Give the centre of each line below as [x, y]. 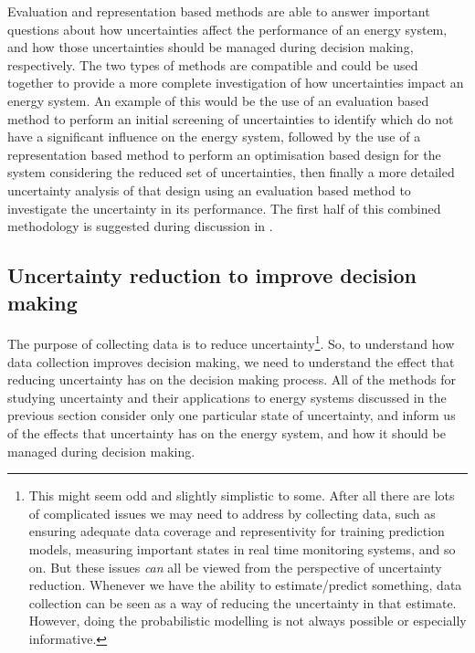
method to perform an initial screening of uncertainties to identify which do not [231, 118]
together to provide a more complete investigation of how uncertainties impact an [236, 83]
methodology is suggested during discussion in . [140, 226]
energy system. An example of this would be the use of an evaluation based [218, 100]
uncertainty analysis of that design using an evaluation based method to [209, 190]
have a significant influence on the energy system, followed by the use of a [214, 137]
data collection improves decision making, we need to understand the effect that [231, 361]
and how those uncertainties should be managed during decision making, [211, 47]
